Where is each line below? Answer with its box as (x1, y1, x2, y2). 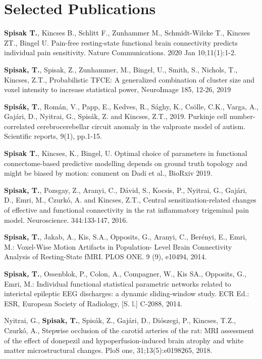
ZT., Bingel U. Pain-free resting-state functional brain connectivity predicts (4, 37, 238, 48)
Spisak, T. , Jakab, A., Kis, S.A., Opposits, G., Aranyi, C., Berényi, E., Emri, (4, 231, 247, 242)
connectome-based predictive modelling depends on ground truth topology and (4, 157, 247, 168)
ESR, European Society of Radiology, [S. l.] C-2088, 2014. (4, 298, 182, 308)
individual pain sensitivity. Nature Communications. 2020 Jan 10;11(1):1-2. (4, 47, 236, 58)
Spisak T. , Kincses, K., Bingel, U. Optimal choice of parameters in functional (4, 148, 247, 158)
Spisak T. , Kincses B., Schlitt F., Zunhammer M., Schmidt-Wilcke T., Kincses (4, 27, 250, 38)
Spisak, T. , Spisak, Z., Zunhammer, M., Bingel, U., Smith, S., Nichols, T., (4, 64, 238, 74)
